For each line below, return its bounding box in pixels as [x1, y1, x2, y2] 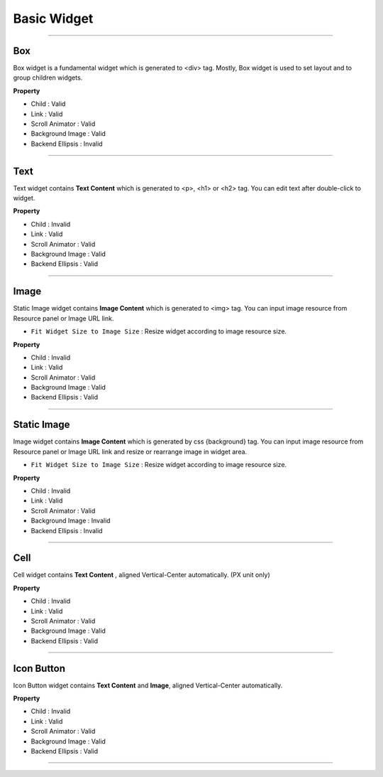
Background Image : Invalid [30, 516, 111, 525]
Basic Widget [13, 11, 94, 26]
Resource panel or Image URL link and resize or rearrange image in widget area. [13, 447, 248, 456]
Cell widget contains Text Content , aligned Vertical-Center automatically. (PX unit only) [13, 571, 271, 579]
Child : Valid [30, 100, 66, 108]
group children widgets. [13, 73, 83, 82]
